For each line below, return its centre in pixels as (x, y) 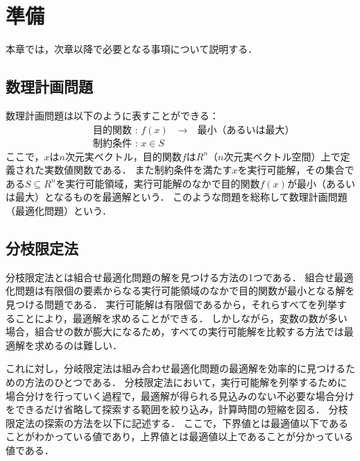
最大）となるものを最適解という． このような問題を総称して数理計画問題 (181, 197)
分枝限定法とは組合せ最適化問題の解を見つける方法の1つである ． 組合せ (170, 277)
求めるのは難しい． (78, 345)
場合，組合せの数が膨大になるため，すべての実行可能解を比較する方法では (175, 332)
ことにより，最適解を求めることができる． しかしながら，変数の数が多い (181, 318)
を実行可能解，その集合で (296, 170)
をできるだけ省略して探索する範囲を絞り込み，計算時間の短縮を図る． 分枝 (177, 409)
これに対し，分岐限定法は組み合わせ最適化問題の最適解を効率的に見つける (175, 368)
